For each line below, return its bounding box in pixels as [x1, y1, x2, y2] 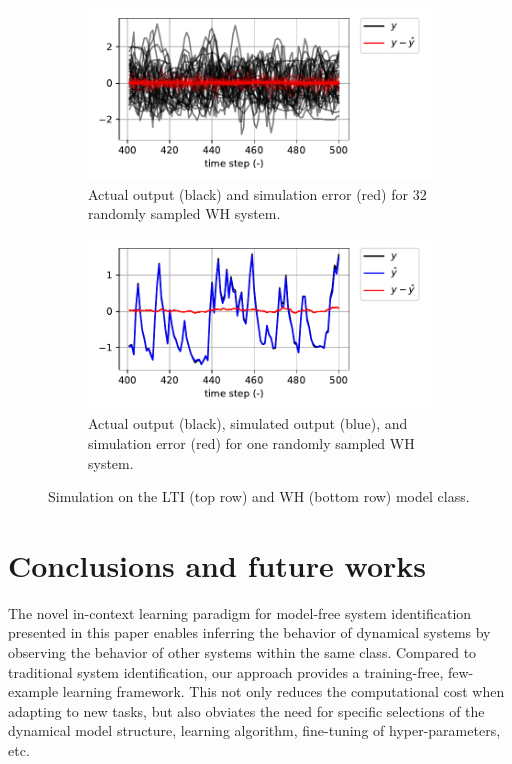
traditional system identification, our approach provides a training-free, [8, 661, 444, 682]
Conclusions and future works [8, 544, 426, 585]
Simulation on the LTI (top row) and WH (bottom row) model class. [48, 486, 470, 507]
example [8, 681, 59, 702]
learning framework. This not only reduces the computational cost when [62, 681, 505, 702]
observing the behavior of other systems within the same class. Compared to [8, 642, 477, 663]
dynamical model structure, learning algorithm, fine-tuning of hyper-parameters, [8, 720, 501, 741]
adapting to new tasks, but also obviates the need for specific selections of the [8, 700, 485, 721]
